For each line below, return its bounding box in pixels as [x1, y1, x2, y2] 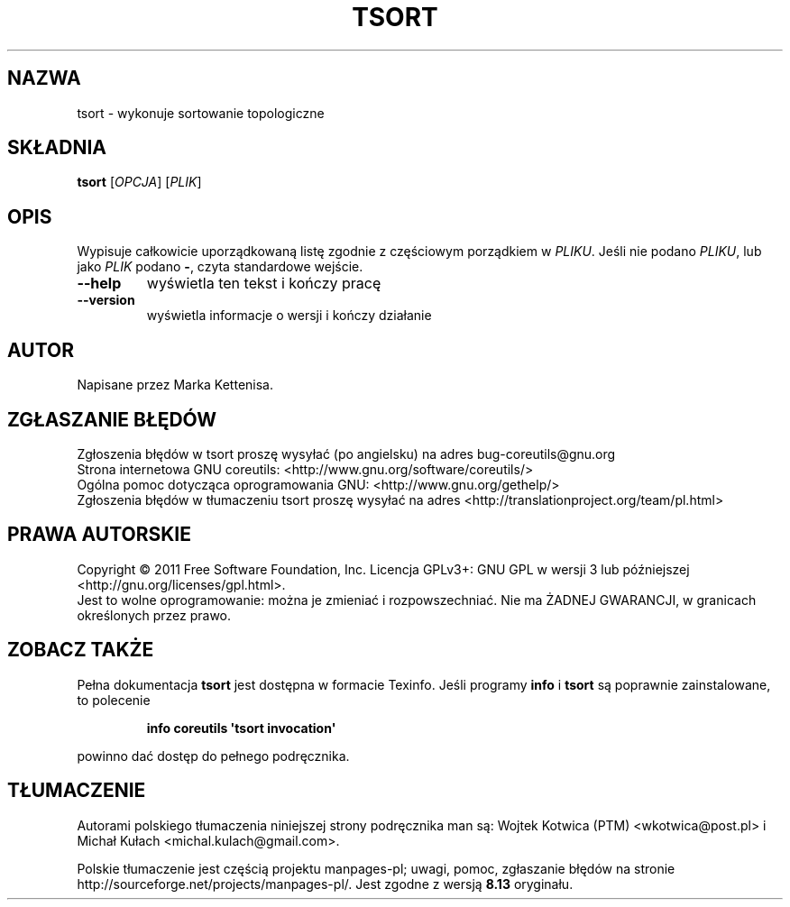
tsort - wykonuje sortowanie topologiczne [77, 105, 325, 121]
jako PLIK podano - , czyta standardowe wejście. [77, 259, 363, 275]
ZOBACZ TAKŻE [7, 638, 154, 662]
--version [77, 292, 135, 308]
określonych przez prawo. [77, 607, 232, 623]
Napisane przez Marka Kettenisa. [77, 377, 274, 393]
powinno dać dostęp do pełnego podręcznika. [77, 747, 350, 764]
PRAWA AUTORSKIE [7, 523, 191, 546]
